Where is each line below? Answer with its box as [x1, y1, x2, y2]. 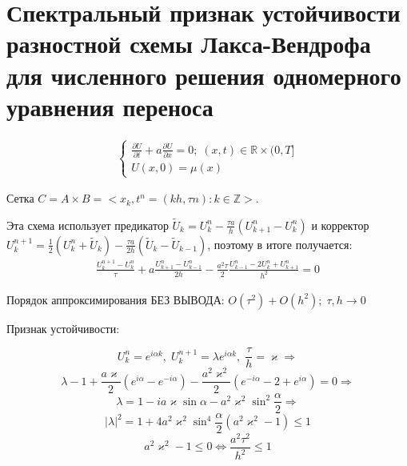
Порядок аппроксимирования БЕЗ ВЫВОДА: [6, 291, 225, 307]
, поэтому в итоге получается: [207, 235, 353, 252]
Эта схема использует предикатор [6, 216, 169, 233]
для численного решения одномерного [6, 58, 401, 91]
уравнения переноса [6, 90, 213, 123]
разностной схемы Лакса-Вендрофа [6, 27, 371, 60]
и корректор [311, 216, 369, 233]
